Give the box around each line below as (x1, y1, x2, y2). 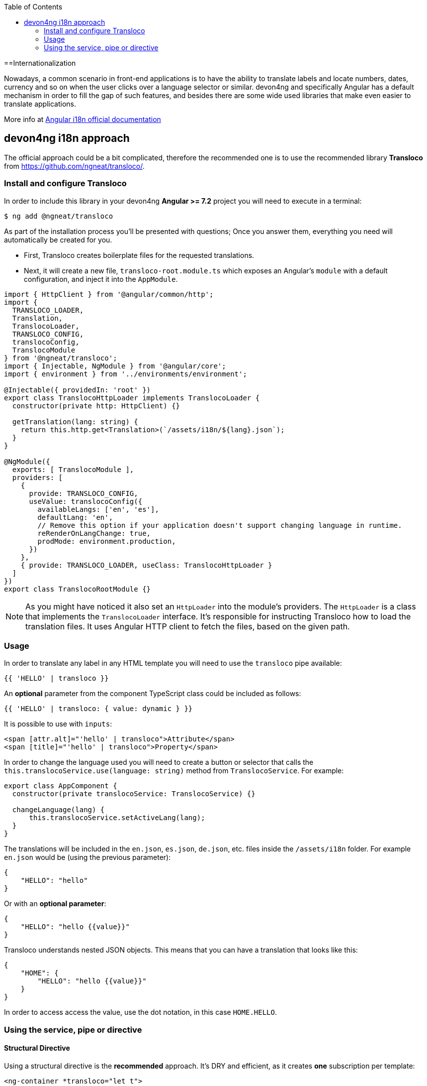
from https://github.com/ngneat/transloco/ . (4, 161, 145, 170)
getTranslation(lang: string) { (12, 417, 138, 426)
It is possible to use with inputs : (4, 720, 112, 728)
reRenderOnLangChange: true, (37, 529, 151, 537)
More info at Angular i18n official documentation (4, 115, 161, 123)
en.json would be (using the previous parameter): (4, 853, 171, 862)
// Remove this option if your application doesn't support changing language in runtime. (37, 521, 402, 529)
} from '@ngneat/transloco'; (4, 354, 117, 362)
